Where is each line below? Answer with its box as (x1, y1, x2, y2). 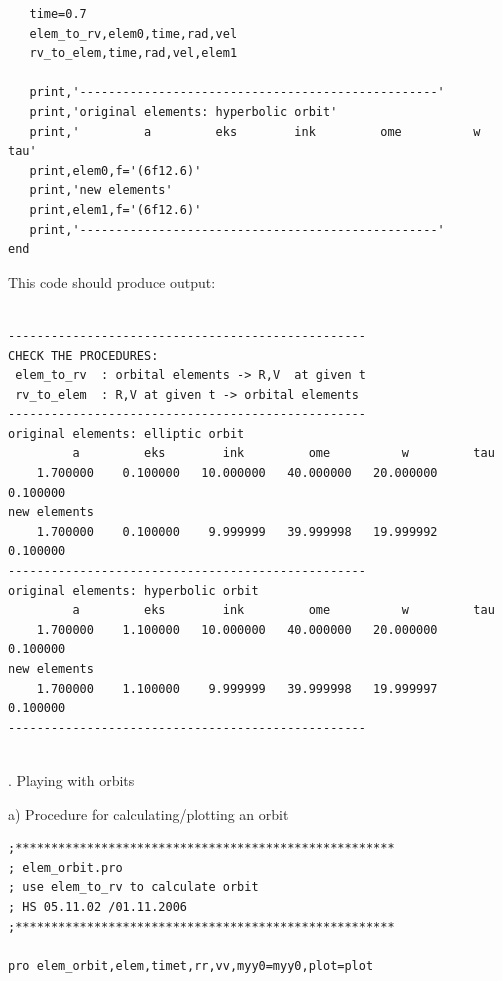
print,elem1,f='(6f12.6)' (29, 202, 202, 217)
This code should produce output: (8, 271, 216, 292)
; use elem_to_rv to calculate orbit (8, 880, 259, 895)
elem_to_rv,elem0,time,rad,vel (29, 26, 238, 41)
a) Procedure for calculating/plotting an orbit (8, 803, 289, 824)
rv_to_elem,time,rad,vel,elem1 (29, 46, 238, 61)
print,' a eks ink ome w (29, 124, 481, 139)
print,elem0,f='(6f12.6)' (29, 163, 202, 178)
